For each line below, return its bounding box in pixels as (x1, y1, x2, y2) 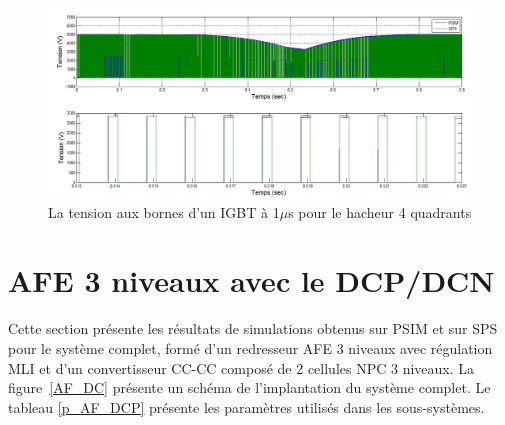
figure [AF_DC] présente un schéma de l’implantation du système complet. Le (8, 377, 491, 398)
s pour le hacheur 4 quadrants (288, 201, 472, 222)
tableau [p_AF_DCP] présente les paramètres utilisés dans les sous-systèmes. (8, 396, 485, 417)
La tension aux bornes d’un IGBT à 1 (48, 201, 280, 222)
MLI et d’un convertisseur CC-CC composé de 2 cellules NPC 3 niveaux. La (8, 357, 475, 378)
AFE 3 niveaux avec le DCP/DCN (8, 260, 495, 301)
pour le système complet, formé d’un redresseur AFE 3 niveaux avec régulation (8, 337, 493, 358)
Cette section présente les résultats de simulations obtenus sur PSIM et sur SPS (8, 318, 498, 339)
